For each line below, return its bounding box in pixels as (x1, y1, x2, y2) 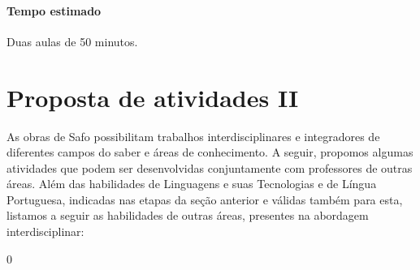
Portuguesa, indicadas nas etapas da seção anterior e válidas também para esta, (6, 191, 403, 208)
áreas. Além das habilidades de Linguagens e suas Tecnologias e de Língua (6, 175, 377, 192)
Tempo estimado (6, 2, 102, 19)
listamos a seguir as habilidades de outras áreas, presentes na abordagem (6, 207, 369, 224)
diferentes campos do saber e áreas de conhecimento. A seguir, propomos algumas (6, 144, 414, 161)
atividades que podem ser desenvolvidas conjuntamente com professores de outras (6, 159, 413, 176)
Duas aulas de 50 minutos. (6, 32, 138, 49)
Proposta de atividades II (6, 80, 299, 114)
